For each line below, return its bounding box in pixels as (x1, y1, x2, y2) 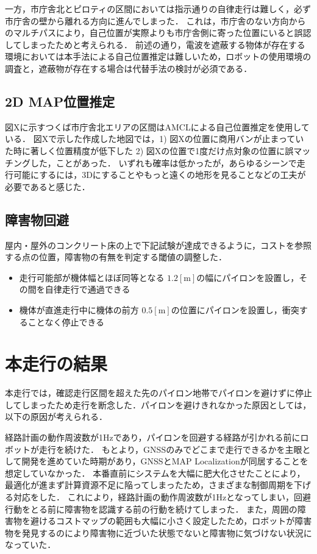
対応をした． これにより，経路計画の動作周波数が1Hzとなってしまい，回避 (13, 490, 311, 503)
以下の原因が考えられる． (5, 410, 107, 423)
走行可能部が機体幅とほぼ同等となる (19, 271, 165, 283)
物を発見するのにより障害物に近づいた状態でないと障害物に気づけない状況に (5, 526, 312, 539)
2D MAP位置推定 (5, 91, 115, 110)
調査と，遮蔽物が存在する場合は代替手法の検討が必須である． (5, 62, 252, 74)
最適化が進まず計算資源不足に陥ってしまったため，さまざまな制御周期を (5, 478, 294, 491)
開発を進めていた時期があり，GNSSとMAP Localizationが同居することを (21, 455, 308, 467)
